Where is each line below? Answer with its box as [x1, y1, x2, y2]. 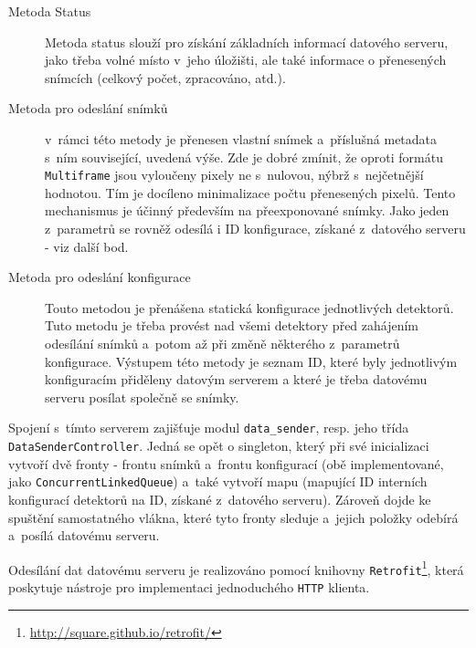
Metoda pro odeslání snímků [8, 99, 168, 118]
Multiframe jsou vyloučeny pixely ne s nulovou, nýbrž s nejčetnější [45, 165, 424, 184]
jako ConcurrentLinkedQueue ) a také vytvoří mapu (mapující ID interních [8, 472, 428, 491]
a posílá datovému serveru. [8, 526, 160, 545]
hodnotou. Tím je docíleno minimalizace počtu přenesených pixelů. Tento [45, 183, 456, 202]
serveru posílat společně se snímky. [45, 387, 239, 406]
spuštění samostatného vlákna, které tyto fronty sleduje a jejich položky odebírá [8, 507, 459, 527]
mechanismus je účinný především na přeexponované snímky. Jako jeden [45, 201, 450, 220]
